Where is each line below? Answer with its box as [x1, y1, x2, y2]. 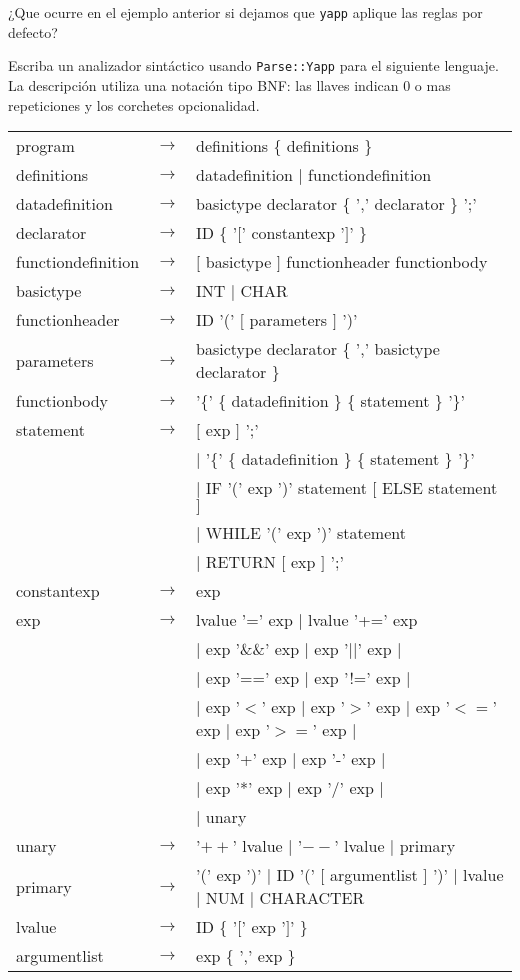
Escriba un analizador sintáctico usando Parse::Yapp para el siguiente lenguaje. [8, 55, 499, 76]
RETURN [205, 550, 276, 574]
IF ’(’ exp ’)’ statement [205, 476, 368, 500]
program [16, 134, 75, 158]
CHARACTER [259, 886, 365, 910]
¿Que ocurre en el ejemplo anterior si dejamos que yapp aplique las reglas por [8, 2, 483, 22]
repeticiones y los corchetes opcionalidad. [8, 94, 260, 115]
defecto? [8, 21, 58, 42]
